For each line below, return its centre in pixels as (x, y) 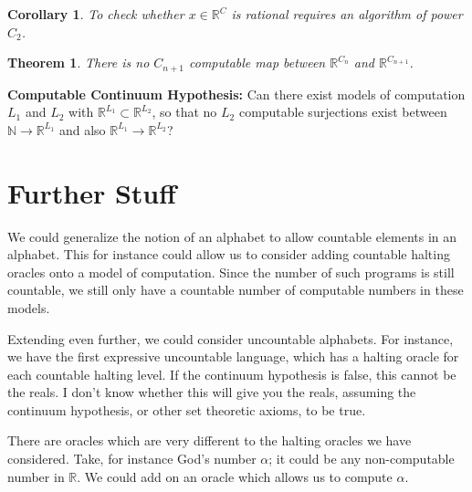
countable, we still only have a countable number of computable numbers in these (236, 290)
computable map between (257, 63)
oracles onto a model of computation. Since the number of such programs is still (231, 272)
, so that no (184, 112)
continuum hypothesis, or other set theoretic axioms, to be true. (187, 409)
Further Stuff (92, 192)
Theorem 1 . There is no (79, 63)
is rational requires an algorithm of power (347, 14)
